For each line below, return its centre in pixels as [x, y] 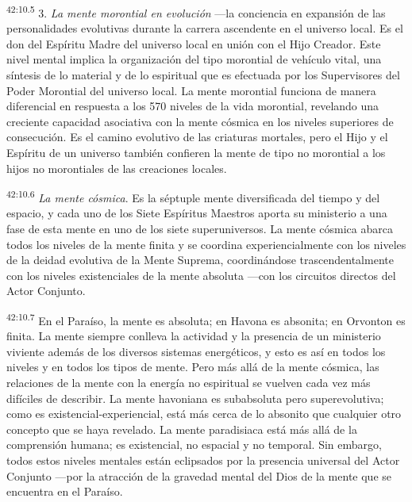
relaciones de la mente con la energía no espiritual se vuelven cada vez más [189, 383]
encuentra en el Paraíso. [65, 491]
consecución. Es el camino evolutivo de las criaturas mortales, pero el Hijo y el [197, 137]
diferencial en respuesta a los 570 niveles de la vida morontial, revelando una [193, 106]
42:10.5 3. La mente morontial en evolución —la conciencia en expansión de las [196, 11]
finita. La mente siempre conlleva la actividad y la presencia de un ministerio [194, 336]
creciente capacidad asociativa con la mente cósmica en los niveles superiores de [200, 121]
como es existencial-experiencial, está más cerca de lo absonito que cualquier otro [204, 414]
